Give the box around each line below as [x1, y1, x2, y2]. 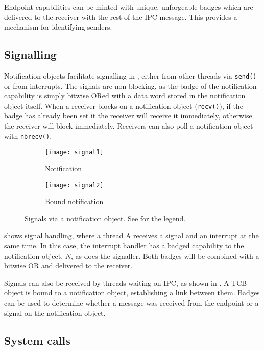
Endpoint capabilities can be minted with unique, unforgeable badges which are [4, 2, 253, 12]
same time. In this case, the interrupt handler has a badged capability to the [4, 240, 244, 251]
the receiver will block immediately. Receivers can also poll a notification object [4, 120, 253, 131]
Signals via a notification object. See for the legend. [25, 213, 186, 223]
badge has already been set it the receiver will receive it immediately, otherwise [4, 110, 252, 121]
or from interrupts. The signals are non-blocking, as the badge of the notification [4, 80, 257, 91]
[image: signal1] [45, 148, 104, 156]
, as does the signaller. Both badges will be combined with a [71, 250, 259, 261]
